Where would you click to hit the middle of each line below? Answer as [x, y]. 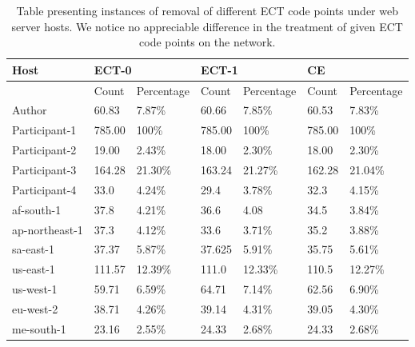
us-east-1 [34, 269]
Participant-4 [44, 189]
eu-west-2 [35, 308]
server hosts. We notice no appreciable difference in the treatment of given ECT [207, 26]
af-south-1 [37, 209]
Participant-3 [44, 170]
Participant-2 [44, 150]
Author [30, 110]
